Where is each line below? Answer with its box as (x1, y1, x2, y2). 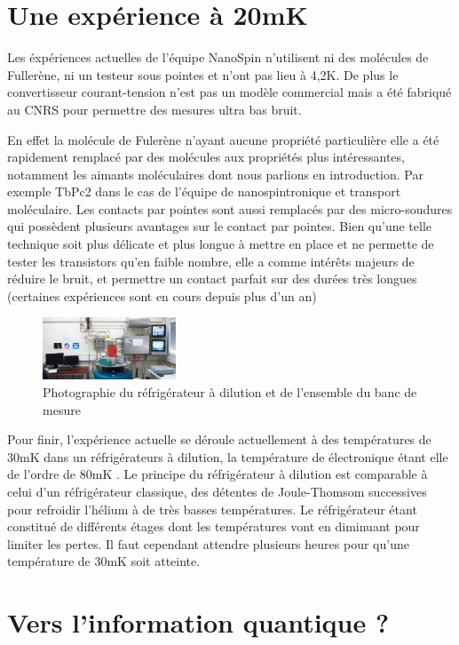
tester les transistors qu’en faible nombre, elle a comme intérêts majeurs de (7, 251, 415, 270)
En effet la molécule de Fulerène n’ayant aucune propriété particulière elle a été (7, 130, 439, 148)
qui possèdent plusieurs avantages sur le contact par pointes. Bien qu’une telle (7, 217, 432, 235)
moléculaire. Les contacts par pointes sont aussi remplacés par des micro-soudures (7, 199, 453, 218)
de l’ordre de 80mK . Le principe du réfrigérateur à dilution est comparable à (7, 465, 428, 483)
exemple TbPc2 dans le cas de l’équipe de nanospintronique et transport (7, 182, 401, 201)
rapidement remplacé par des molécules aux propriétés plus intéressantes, (7, 147, 405, 166)
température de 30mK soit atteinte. (7, 552, 201, 570)
